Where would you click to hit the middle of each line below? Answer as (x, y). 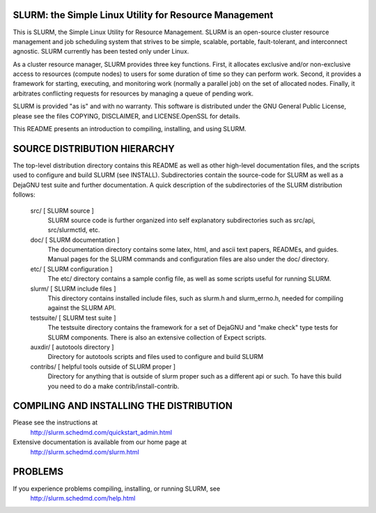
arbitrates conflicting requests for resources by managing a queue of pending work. (133, 93)
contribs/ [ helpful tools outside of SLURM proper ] (103, 367)
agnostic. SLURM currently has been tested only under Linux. (101, 52)
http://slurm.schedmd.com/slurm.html (85, 452)
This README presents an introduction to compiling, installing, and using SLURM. (130, 129)
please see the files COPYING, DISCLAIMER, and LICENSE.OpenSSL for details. (126, 116)
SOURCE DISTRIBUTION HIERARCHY (94, 149)
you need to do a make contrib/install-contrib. (113, 386)
